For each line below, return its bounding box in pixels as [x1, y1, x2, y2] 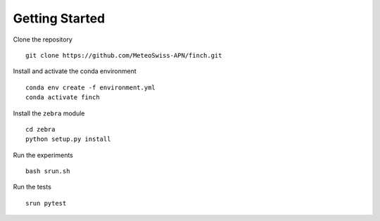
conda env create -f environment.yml [25, 83, 156, 91]
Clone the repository [13, 35, 73, 44]
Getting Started [13, 11, 106, 26]
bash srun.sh [25, 168, 70, 175]
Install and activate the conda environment [13, 67, 137, 75]
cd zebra [25, 125, 56, 133]
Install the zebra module [13, 109, 85, 118]
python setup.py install [25, 135, 111, 144]
